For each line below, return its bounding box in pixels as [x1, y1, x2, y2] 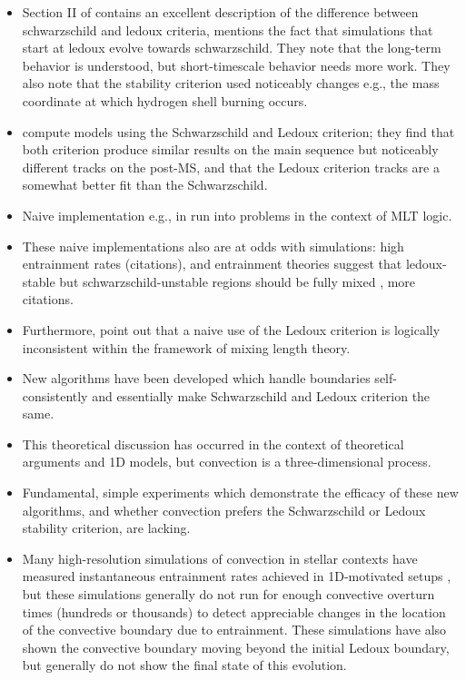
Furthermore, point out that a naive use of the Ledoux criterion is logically [22, 320, 441, 339]
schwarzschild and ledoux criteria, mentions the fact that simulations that [22, 20, 433, 39]
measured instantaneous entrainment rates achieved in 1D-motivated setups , [22, 567, 451, 586]
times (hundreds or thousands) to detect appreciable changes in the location [22, 602, 446, 621]
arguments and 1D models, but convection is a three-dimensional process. [22, 452, 431, 471]
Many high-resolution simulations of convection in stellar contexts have [22, 548, 418, 567]
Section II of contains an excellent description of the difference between [22, 3, 419, 21]
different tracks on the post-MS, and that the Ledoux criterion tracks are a [22, 157, 440, 176]
